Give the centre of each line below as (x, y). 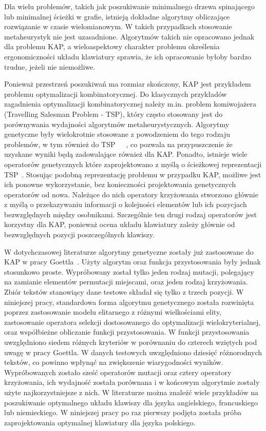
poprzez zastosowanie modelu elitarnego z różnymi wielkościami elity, (113, 312)
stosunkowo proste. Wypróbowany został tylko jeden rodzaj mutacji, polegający (129, 271)
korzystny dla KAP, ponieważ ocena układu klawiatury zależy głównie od (120, 224)
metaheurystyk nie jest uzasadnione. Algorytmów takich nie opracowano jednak (129, 36)
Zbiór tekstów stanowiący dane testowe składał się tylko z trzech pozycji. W (124, 292)
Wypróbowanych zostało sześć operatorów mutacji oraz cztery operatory (118, 372)
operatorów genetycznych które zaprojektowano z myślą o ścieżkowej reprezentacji (133, 164)
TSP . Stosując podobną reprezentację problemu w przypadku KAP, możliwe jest (133, 174)
